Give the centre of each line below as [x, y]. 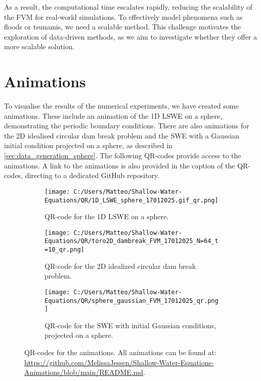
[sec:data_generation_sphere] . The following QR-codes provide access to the [123, 155]
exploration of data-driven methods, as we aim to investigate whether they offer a [131, 36]
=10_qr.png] [64, 250]
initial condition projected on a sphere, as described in [88, 145]
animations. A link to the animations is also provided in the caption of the [120, 165]
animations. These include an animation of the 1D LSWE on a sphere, [113, 115]
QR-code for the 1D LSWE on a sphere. [107, 216]
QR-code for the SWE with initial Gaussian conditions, [130, 325]
